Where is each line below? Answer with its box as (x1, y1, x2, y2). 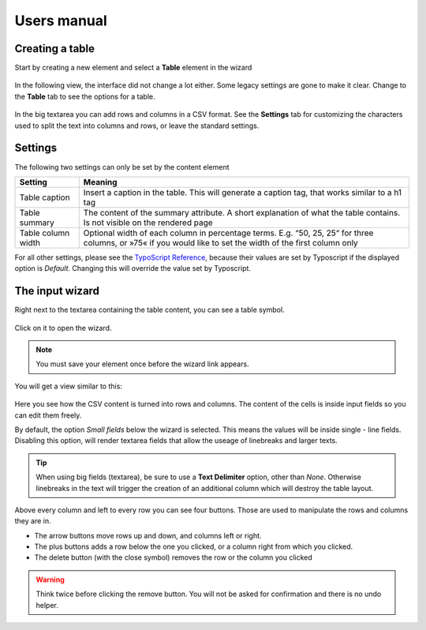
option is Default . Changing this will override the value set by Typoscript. (14, 264, 252, 273)
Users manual (14, 12, 108, 29)
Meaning (83, 176, 118, 187)
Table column (19, 227, 70, 238)
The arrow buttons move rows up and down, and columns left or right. (34, 531, 262, 540)
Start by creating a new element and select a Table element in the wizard (14, 63, 252, 73)
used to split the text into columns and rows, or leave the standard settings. (14, 121, 260, 130)
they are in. (14, 516, 51, 526)
